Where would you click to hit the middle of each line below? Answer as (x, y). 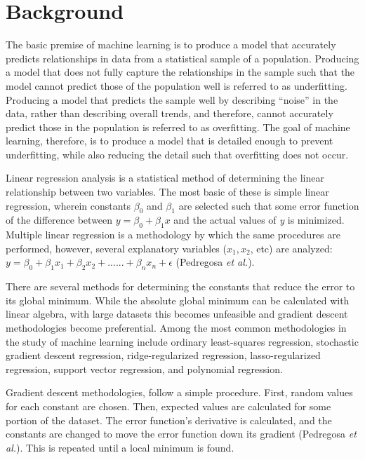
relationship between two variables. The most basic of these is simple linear (167, 192)
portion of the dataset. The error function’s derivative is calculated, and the (169, 420)
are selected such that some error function (269, 205)
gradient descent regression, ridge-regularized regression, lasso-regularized (163, 355)
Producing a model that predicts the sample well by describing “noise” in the (172, 99)
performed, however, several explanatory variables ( (116, 248)
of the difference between (59, 220)
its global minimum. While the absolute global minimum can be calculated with (178, 300)
